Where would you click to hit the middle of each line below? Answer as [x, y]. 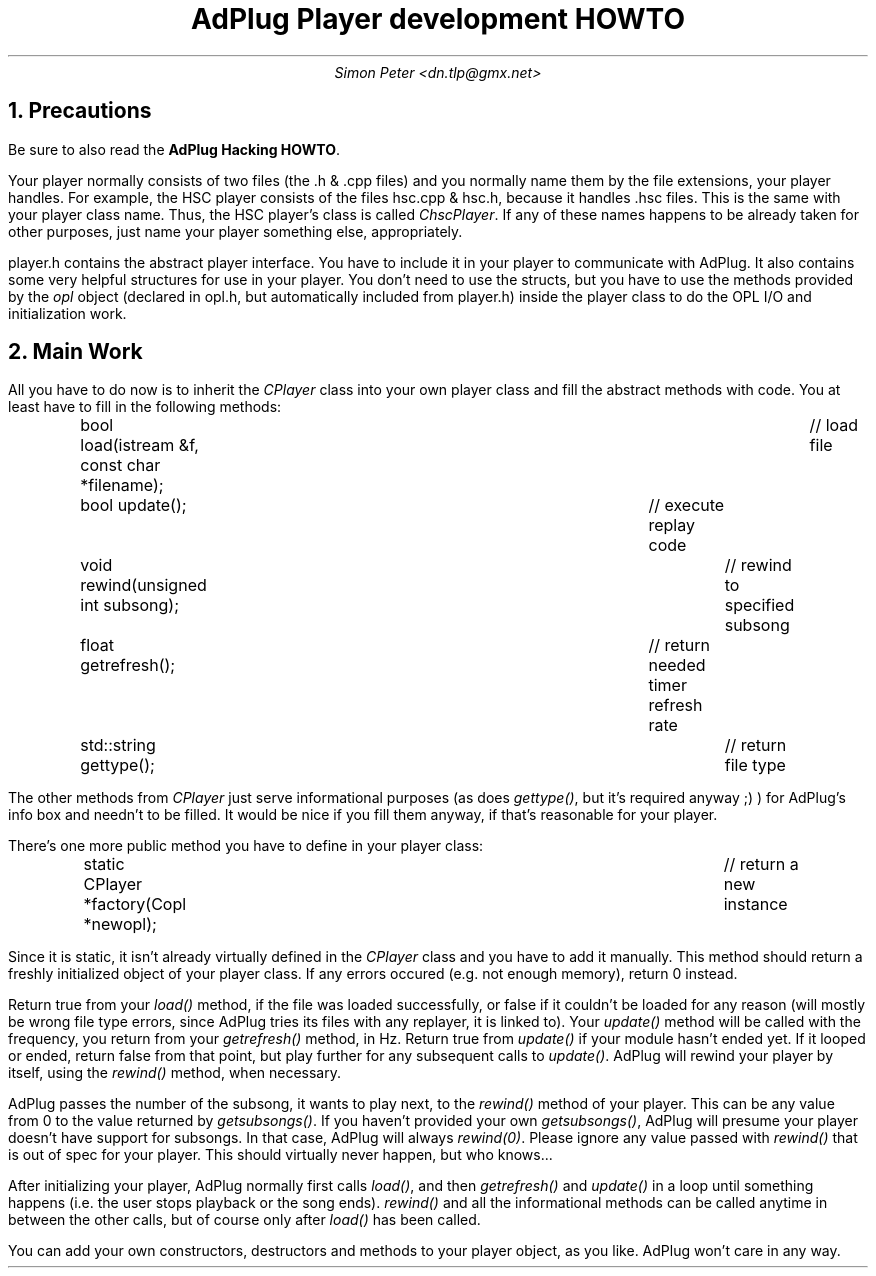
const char [120, 465]
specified [759, 605]
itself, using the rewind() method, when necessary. [175, 1073]
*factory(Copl [135, 904]
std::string [118, 745]
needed [677, 665]
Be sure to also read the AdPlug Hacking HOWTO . [174, 149]
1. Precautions [80, 111]
